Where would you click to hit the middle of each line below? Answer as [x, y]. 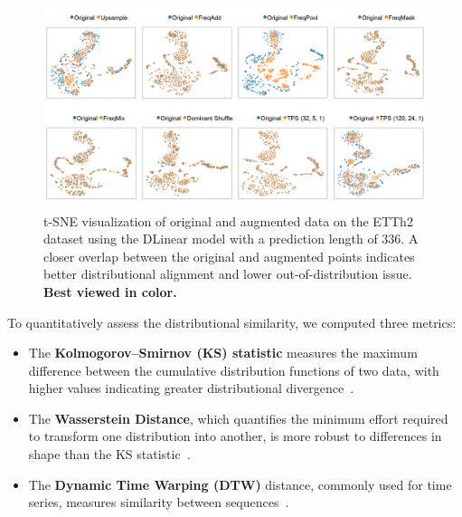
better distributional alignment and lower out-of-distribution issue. [228, 274]
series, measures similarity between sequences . [159, 502]
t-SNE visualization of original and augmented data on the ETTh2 [228, 220]
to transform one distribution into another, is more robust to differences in [235, 436]
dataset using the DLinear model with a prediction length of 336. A [231, 239]
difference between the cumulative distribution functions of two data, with [234, 370]
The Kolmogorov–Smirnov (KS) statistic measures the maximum [223, 353]
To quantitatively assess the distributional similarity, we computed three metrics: [232, 322]
